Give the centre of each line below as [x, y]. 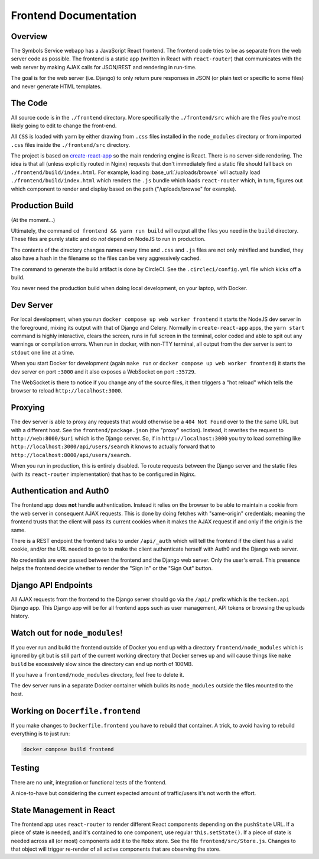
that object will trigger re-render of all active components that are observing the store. [116, 849]
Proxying [28, 408]
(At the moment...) [33, 220]
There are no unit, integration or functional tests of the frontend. [89, 782]
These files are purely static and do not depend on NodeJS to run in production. [108, 239]
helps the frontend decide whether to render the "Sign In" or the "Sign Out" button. [112, 568]
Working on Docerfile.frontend [76, 711]
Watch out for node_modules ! [67, 633]
